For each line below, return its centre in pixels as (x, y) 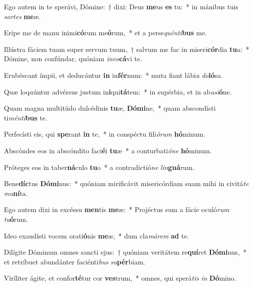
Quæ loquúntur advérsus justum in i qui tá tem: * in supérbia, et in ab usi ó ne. (118, 91)
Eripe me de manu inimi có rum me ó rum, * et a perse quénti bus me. (105, 33)
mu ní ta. (16, 193)
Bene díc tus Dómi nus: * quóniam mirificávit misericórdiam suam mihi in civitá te (126, 183)
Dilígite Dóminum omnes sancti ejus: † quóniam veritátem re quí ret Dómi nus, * (125, 252)
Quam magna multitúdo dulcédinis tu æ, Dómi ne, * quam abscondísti (110, 108)
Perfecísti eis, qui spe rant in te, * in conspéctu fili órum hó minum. (105, 134)
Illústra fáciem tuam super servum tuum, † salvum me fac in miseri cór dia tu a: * (127, 49)
